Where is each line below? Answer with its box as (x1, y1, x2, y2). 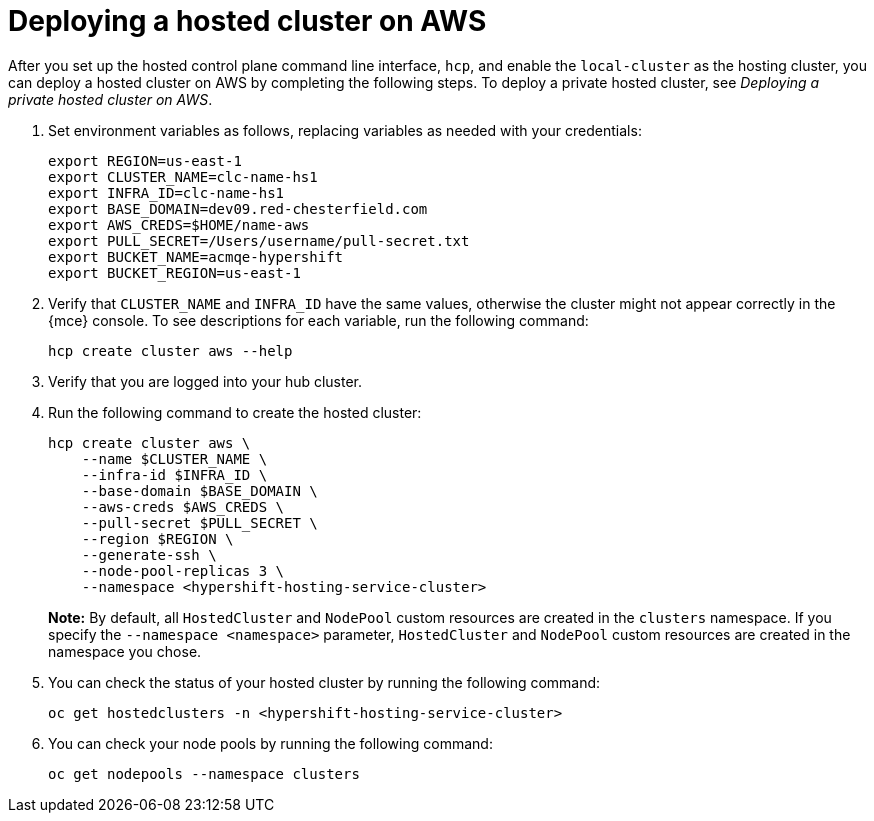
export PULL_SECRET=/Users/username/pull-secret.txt (48, 232, 470, 249)
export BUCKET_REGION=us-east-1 (48, 264, 301, 281)
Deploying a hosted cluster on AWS (8, 4, 487, 38)
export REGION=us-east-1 (48, 152, 242, 169)
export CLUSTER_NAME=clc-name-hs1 (48, 168, 318, 185)
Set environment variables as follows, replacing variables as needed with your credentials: (48, 121, 642, 139)
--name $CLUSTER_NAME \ (81, 450, 268, 467)
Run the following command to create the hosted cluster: (48, 403, 422, 421)
